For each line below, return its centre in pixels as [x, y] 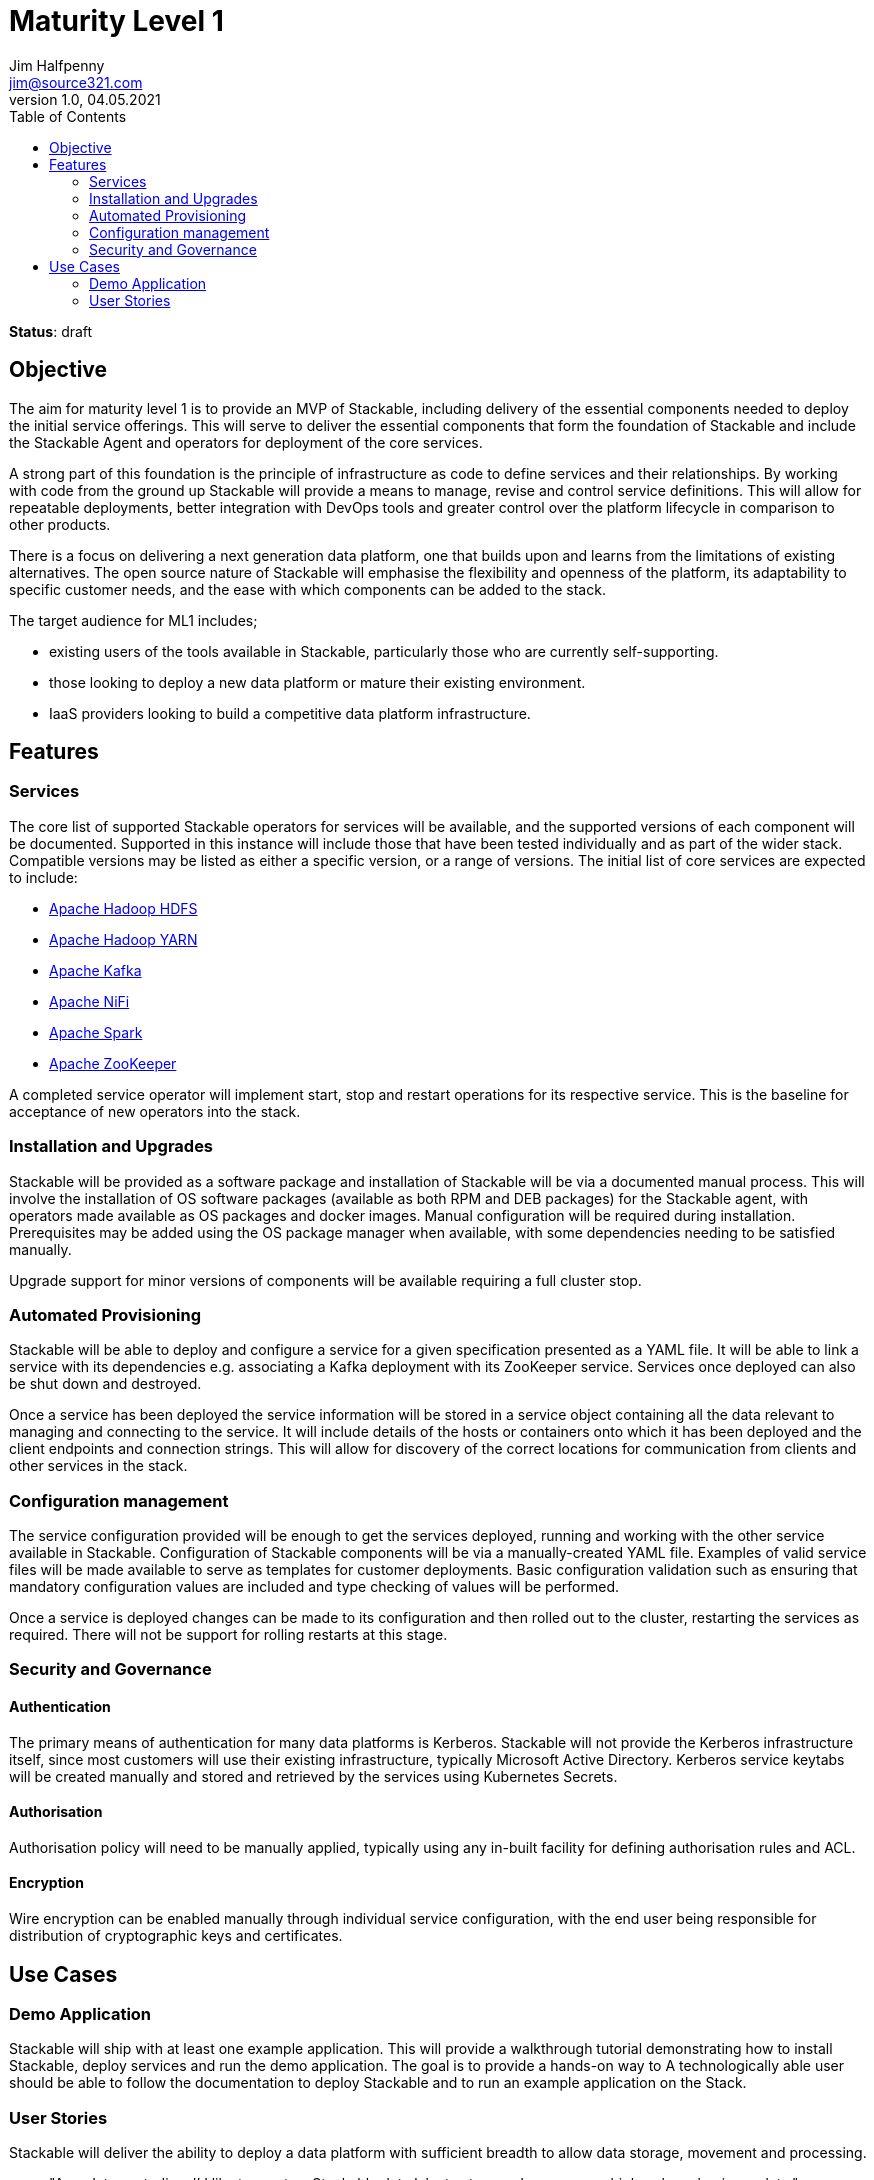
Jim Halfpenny [57, 65]
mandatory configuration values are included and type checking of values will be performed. [314, 1587]
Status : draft [51, 331]
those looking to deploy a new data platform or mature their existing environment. [317, 682]
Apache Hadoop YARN [123, 939]
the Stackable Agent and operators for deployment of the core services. [246, 442]
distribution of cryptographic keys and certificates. [176, 1936]
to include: [43, 877]
